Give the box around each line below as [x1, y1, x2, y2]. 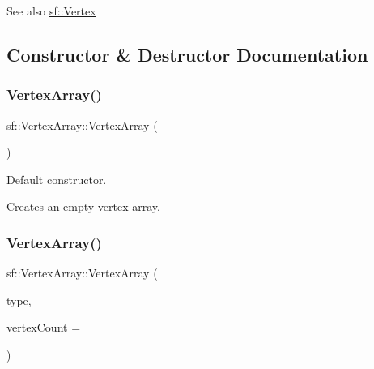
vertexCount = [6, 319, 81, 336]
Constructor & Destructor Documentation [6, 41, 368, 67]
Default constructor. [6, 170, 107, 187]
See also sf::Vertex [6, 2, 96, 19]
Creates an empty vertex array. [6, 198, 160, 215]
